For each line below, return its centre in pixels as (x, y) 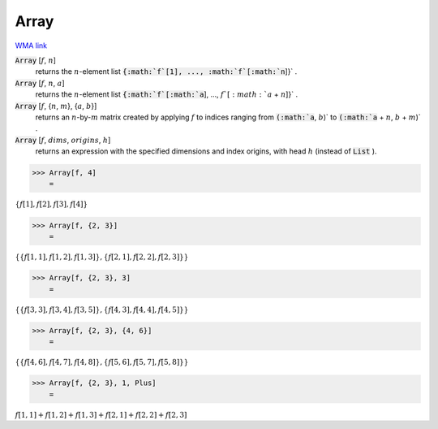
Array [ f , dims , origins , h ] (63, 140)
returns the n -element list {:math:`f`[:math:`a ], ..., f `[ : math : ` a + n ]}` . (167, 94)
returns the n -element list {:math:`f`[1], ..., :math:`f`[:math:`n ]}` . (166, 71)
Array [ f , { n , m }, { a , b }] (56, 106)
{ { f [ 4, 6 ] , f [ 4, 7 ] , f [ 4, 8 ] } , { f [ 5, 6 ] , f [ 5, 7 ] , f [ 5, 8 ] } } (102, 362)
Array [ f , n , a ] (40, 83)
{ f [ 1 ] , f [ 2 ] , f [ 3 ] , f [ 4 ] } (52, 204)
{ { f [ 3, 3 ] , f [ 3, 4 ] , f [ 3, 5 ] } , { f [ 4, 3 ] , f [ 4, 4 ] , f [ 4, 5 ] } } (102, 310)
